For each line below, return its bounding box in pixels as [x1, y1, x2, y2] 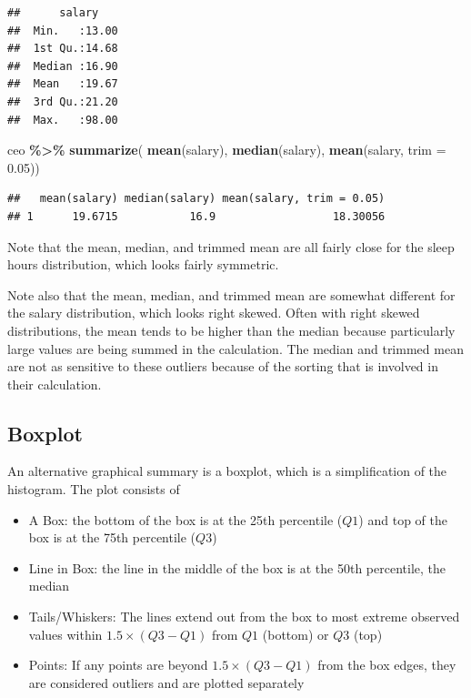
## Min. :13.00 [7, 24, 118, 37]
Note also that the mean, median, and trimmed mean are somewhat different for [7, 285, 456, 304]
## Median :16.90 [7, 59, 118, 73]
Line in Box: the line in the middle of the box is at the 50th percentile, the [28, 558, 446, 577]
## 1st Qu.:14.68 [7, 42, 118, 56]
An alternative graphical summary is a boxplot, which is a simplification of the [7, 461, 447, 481]
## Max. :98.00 [7, 113, 118, 126]
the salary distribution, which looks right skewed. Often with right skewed [7, 303, 420, 322]
